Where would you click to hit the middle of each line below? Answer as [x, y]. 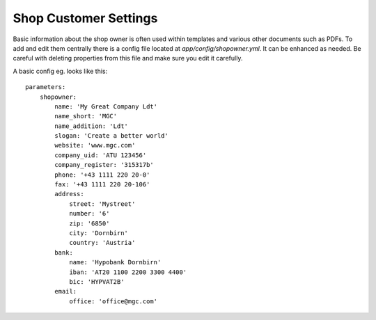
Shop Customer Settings [85, 18]
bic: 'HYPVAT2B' [97, 281]
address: [69, 194]
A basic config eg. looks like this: [60, 71]
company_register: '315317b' [104, 165]
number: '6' [89, 214]
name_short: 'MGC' [86, 116]
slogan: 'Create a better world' [111, 136]
